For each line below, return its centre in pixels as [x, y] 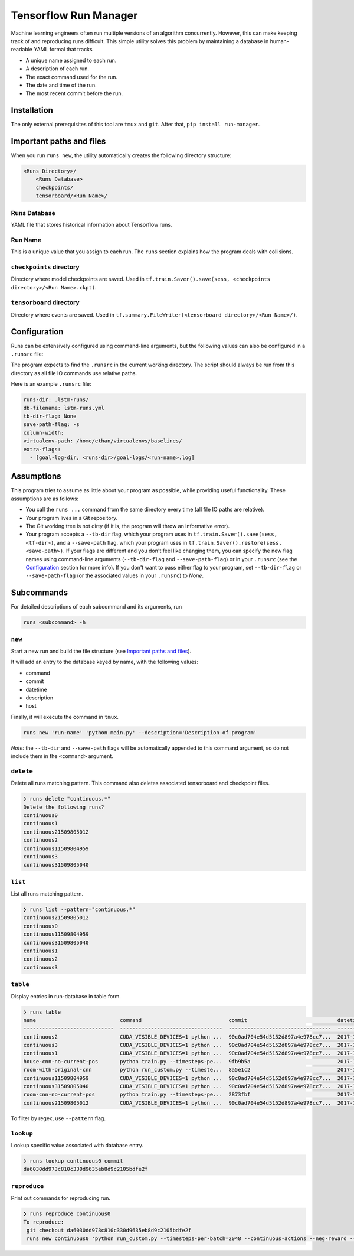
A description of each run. [58, 69]
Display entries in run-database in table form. [66, 996]
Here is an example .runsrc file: [51, 384]
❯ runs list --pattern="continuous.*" [79, 910]
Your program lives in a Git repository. [72, 518]
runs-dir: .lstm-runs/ [56, 400]
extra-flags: [42, 449]
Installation [32, 110]
